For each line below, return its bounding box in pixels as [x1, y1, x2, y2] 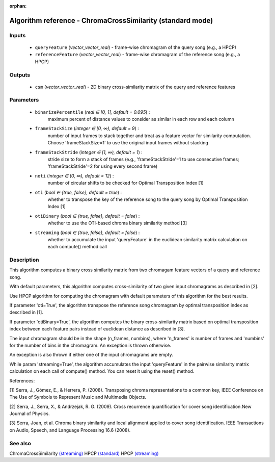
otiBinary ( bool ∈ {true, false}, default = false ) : [35, 213, 140, 219]
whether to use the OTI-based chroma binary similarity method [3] [47, 220, 187, 226]
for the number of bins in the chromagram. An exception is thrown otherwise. [9, 342, 172, 348]
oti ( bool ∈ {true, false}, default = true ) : [35, 189, 122, 195]
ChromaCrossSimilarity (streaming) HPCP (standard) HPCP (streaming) [9, 450, 159, 456]
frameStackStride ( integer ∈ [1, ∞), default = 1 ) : [35, 149, 143, 155]
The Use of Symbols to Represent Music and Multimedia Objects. [9, 394, 147, 400]
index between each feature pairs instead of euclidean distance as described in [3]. [9, 326, 185, 332]
